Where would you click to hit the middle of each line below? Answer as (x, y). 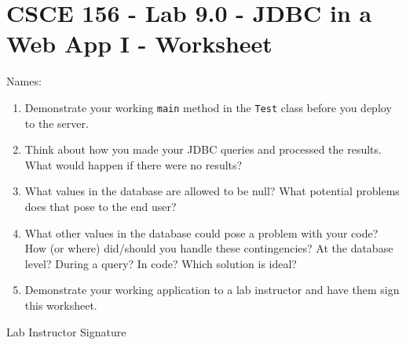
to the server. (57, 123)
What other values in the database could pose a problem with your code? (201, 232)
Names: (24, 81)
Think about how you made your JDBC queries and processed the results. (203, 149)
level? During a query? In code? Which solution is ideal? (161, 263)
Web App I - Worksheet (139, 44)
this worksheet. (61, 305)
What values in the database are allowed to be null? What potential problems (212, 191)
